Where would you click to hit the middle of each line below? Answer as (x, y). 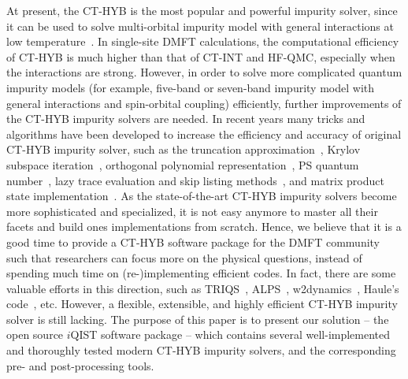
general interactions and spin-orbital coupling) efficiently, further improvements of (204, 103)
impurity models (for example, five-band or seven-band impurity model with (191, 87)
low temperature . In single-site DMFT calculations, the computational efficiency (203, 41)
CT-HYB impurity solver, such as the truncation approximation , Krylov (184, 149)
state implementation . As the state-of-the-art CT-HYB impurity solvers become (202, 196)
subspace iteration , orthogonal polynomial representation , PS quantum (183, 164)
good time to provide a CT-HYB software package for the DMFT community (193, 242)
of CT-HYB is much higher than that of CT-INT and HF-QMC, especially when (201, 56)
